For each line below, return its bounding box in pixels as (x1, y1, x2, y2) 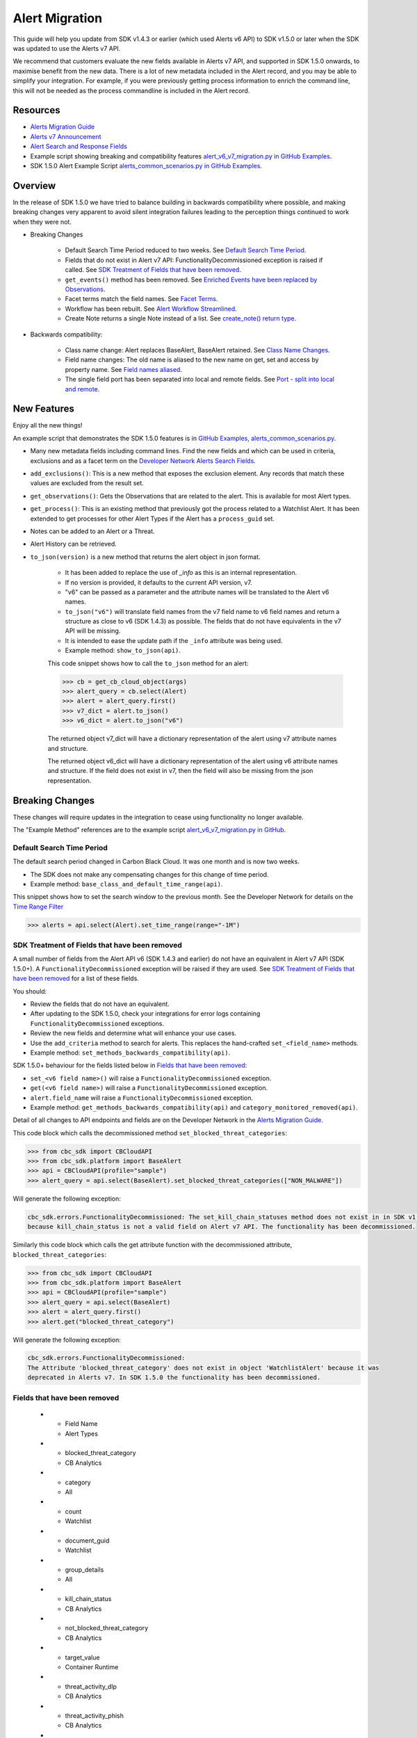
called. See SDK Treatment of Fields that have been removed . (65, 266, 241, 274)
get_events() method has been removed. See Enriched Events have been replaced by (65, 275, 318, 284)
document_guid (65, 1536, 110, 1545)
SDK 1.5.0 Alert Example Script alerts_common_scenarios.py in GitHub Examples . (30, 161, 263, 170)
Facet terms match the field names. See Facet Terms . (65, 295, 218, 303)
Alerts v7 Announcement (30, 132, 101, 140)
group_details (65, 1566, 104, 1574)
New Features (13, 403, 74, 415)
